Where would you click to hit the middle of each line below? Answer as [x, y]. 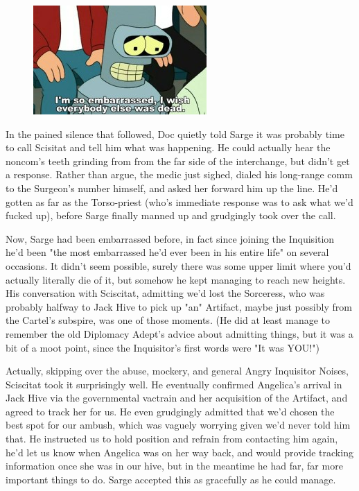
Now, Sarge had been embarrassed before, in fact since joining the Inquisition [170, 238]
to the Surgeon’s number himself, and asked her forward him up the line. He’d [172, 188]
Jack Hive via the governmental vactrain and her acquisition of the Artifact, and [177, 398]
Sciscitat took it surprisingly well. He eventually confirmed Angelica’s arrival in [174, 384]
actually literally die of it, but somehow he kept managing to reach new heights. [176, 279]
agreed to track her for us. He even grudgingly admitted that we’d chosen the [170, 411]
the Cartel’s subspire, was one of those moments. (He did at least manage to [168, 320]
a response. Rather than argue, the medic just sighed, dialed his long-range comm [179, 174]
